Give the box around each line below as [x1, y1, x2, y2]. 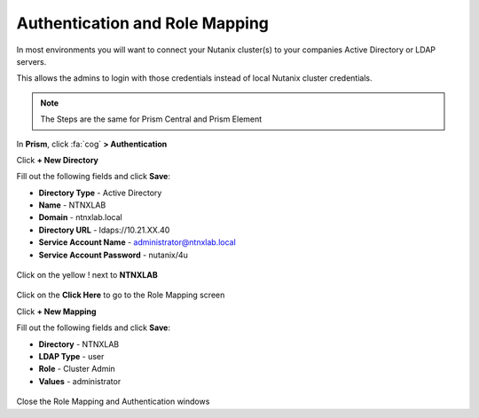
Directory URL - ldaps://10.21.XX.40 [38, 225, 170, 235]
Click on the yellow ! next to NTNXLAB [16, 270, 159, 280]
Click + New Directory [16, 154, 99, 165]
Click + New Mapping [16, 306, 97, 317]
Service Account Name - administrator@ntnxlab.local [38, 237, 237, 248]
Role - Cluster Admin [38, 364, 115, 375]
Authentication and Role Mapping [16, 13, 270, 33]
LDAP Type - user [38, 351, 105, 361]
